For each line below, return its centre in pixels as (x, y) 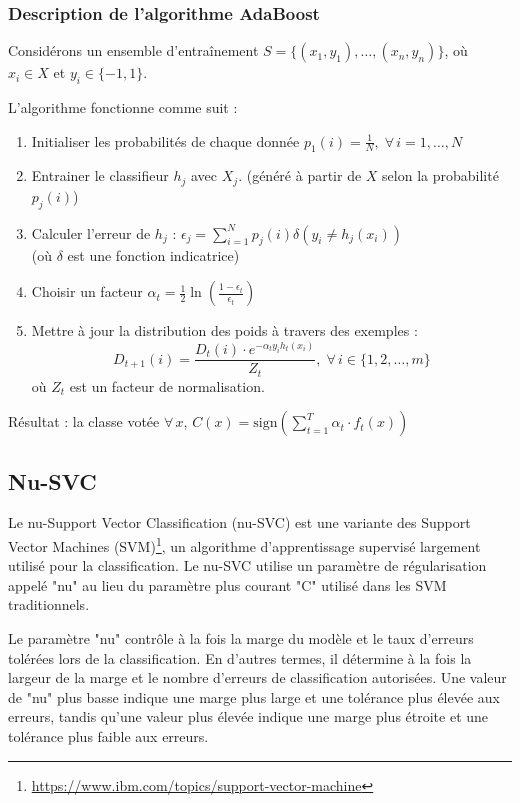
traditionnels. (49, 604)
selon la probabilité (440, 175)
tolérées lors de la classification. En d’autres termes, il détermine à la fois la (240, 657)
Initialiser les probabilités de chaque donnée (165, 140)
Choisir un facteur (87, 291)
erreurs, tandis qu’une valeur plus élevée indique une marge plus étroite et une (248, 716)
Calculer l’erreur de (91, 232)
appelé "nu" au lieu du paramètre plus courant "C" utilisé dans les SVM (227, 584)
